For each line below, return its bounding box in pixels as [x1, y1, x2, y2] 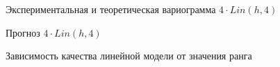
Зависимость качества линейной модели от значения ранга [6, 48, 252, 63]
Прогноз [6, 25, 40, 39]
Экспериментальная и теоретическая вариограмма [6, 2, 216, 16]
